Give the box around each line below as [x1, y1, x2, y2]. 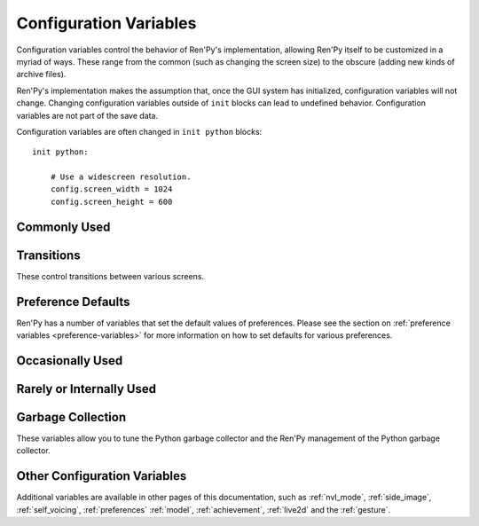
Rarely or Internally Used [16, 381, 157, 396]
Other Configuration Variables [16, 468, 187, 483]
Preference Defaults [16, 294, 130, 310]
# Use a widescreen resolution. [50, 172, 192, 182]
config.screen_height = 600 [50, 196, 173, 207]
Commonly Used [16, 219, 111, 234]
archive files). [16, 69, 67, 80]
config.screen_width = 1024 [50, 184, 173, 194]
